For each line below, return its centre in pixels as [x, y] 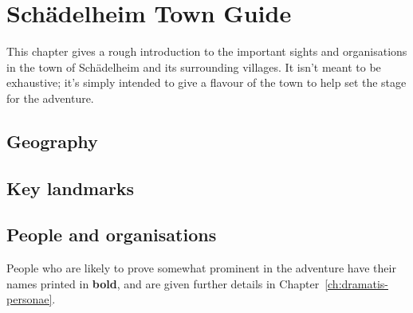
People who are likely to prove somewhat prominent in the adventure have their [201, 268]
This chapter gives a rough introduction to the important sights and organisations [207, 51]
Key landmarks [71, 188]
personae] [29, 299]
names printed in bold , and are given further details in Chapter [163, 283]
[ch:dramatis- [356, 283]
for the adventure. [50, 98]
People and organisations [112, 235]
